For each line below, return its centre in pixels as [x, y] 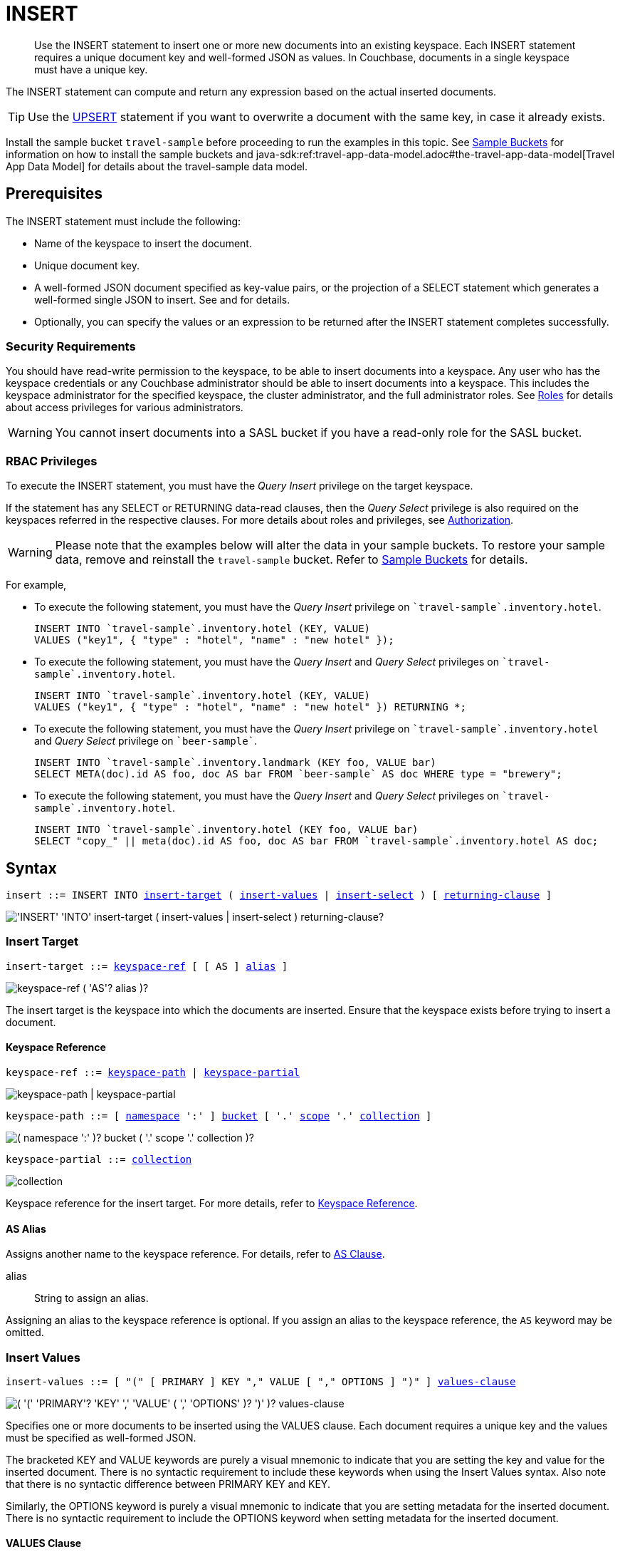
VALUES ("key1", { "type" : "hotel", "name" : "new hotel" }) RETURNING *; [250, 707]
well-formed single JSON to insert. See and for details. [162, 299]
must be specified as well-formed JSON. [101, 1437]
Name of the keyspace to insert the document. [143, 243]
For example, [36, 585]
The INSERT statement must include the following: [124, 221]
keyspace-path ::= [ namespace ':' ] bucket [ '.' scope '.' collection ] [219, 1116]
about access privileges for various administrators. [125, 408]
